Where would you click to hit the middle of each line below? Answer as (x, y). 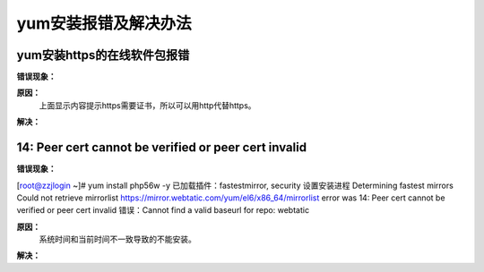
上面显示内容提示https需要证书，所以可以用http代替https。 (147, 105)
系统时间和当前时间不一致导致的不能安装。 (117, 239)
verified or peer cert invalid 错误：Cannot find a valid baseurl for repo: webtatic (163, 210)
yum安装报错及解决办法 (104, 23)
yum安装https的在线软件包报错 (103, 55)
